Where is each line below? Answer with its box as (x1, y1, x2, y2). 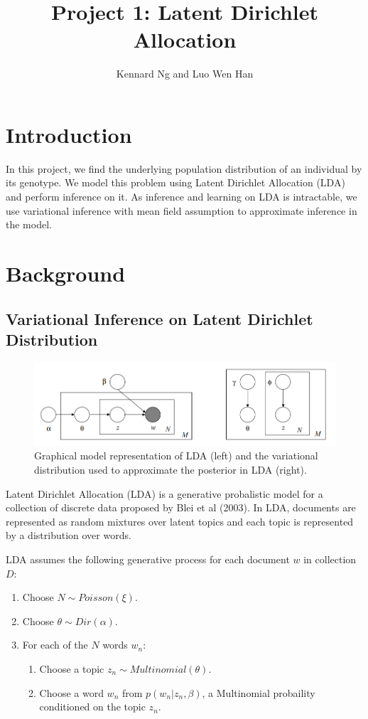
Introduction (6, 119, 132, 149)
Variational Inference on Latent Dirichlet (6, 307, 313, 329)
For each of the (22, 637, 88, 652)
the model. (6, 217, 52, 232)
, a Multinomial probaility (202, 685, 315, 700)
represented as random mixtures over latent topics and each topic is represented (6, 513, 354, 528)
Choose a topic (39, 661, 104, 676)
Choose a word (39, 685, 104, 700)
